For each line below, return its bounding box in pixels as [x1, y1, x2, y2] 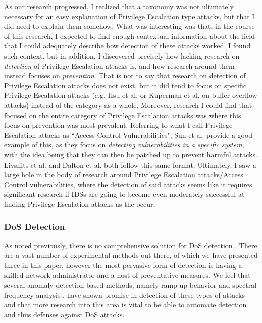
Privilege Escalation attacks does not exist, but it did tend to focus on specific [4, 80, 247, 90]
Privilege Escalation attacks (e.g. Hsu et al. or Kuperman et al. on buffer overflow [4, 90, 257, 100]
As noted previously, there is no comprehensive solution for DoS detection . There [4, 240, 257, 250]
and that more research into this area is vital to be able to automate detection [4, 299, 247, 310]
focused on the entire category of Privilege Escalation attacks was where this [4, 110, 241, 120]
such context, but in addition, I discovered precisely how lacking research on [4, 50, 240, 61]
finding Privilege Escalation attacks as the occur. [4, 198, 155, 209]
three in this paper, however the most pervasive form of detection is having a [4, 259, 242, 270]
